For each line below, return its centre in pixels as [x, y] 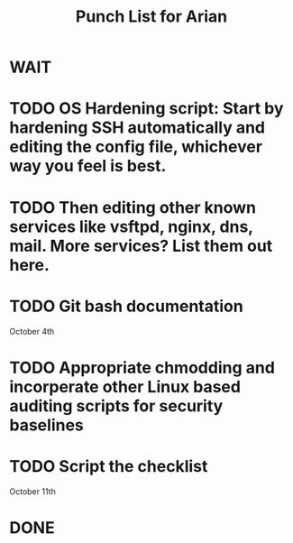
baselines [46, 425]
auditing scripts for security [116, 405]
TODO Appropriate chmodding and [142, 368]
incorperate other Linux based [125, 387]
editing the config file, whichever [136, 147]
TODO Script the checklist [109, 466]
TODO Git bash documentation [126, 306]
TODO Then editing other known [133, 207]
